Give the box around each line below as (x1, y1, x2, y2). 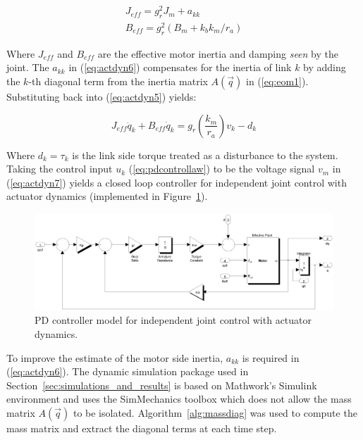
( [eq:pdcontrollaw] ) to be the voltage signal (128, 161, 315, 176)
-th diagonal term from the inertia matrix (28, 74, 208, 88)
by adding (303, 60, 346, 75)
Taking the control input (6, 161, 113, 176)
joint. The (6, 60, 49, 75)
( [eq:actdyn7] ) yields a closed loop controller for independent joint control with (6, 175, 347, 189)
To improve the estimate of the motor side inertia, (6, 350, 223, 365)
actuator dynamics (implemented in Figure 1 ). (6, 189, 208, 203)
